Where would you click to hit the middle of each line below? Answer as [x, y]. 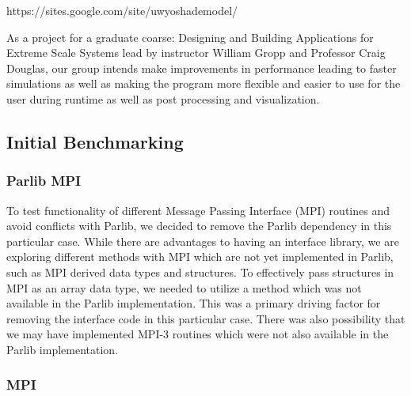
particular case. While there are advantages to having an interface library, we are [203, 241]
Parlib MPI [44, 181]
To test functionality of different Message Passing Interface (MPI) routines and [198, 210]
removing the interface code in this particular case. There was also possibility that [206, 318]
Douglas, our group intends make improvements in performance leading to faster [202, 68]
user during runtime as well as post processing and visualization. [163, 98]
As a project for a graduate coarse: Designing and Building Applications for [190, 37]
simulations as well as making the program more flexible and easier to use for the [204, 83]
